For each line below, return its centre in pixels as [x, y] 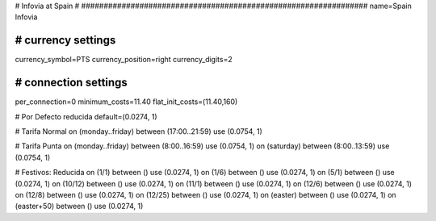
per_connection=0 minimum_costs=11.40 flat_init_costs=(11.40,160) [126, 102]
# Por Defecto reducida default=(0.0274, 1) [86, 116]
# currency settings [65, 40]
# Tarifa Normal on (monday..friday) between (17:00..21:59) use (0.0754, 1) [138, 131]
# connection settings [71, 83]
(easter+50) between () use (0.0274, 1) [79, 206]
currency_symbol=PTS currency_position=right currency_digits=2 [124, 60]
